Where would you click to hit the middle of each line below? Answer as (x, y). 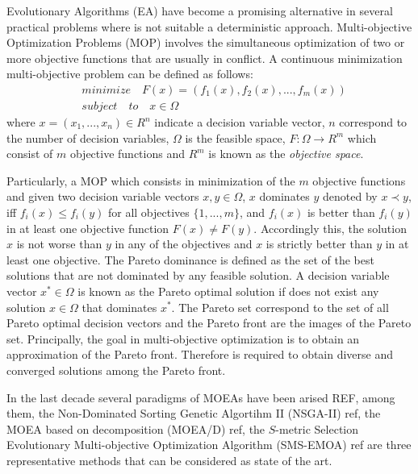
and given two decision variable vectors (103, 196)
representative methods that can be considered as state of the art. (169, 460)
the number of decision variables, (88, 137)
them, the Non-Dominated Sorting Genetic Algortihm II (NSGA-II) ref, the (194, 413)
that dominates (119, 307)
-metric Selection (317, 428)
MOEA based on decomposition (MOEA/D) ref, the (136, 428)
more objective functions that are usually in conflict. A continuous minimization (205, 58)
